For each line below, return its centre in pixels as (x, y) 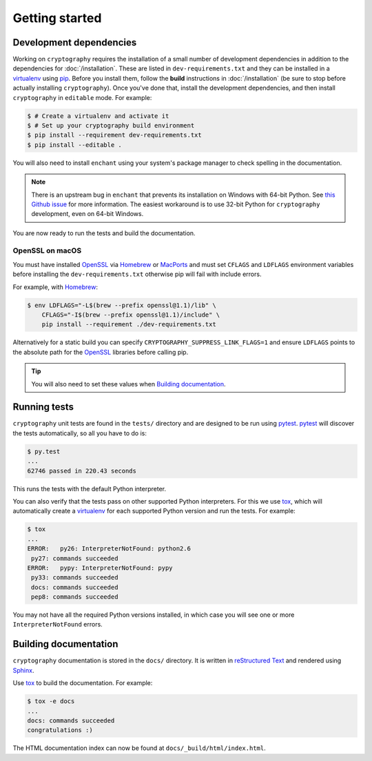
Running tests (43, 407)
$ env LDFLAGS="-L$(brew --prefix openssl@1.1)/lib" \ (122, 305)
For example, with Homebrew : (55, 287)
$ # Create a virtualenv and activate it (98, 116)
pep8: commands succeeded (75, 597)
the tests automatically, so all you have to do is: (80, 433)
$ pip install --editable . (74, 145)
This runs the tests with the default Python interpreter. (90, 488)
